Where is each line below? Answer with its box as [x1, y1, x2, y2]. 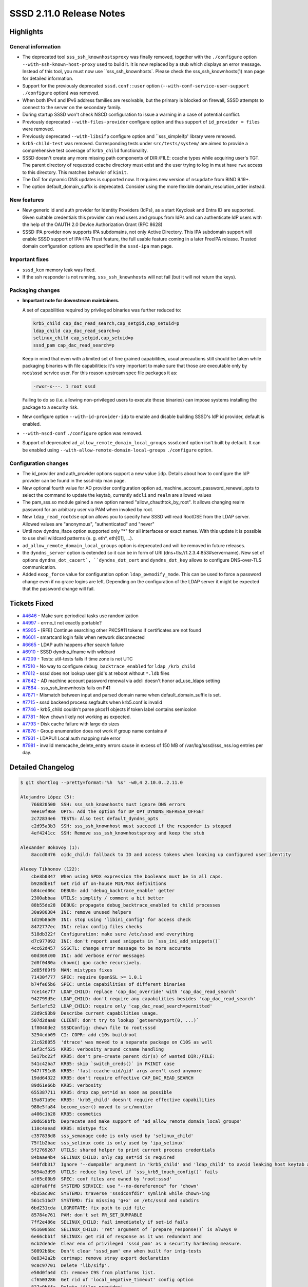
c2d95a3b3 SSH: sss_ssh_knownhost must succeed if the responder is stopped [31, 823, 232, 829]
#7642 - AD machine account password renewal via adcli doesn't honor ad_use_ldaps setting [22, 677, 220, 684]
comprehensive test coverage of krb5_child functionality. [22, 147, 148, 154]
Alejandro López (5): [20, 794, 75, 800]
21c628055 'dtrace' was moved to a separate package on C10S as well [31, 1039, 213, 1045]
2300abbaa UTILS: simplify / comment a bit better [31, 895, 164, 901]
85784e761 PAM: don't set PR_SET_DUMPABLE [31, 1212, 142, 1218]
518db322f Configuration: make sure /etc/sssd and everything [31, 931, 194, 937]
